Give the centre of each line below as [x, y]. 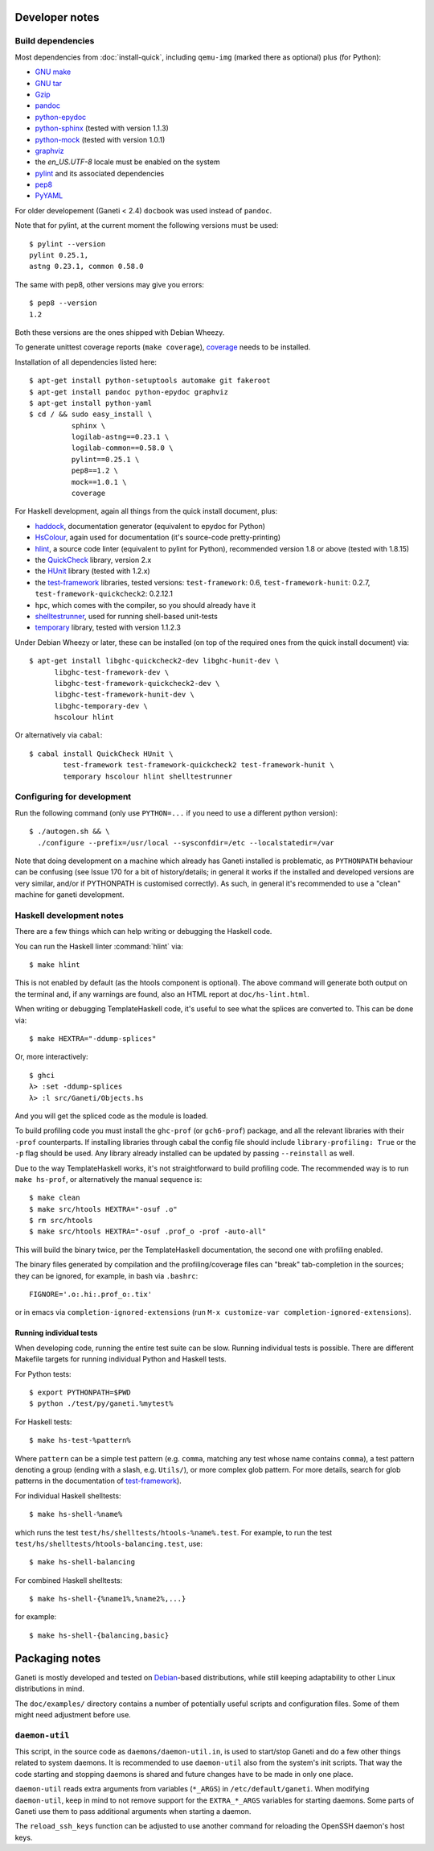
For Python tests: [43, 1374]
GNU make [53, 72]
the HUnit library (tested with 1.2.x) [92, 571]
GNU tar [49, 83]
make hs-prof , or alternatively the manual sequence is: [108, 1179]
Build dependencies [55, 41]
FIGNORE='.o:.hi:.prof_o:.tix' [91, 1295]
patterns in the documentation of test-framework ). [98, 1481]
